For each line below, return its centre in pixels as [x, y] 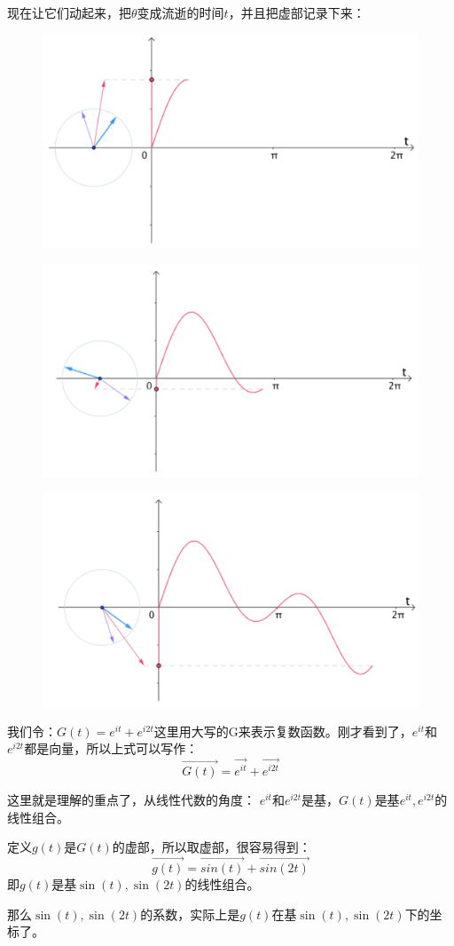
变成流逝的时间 [180, 12]
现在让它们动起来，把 [69, 12]
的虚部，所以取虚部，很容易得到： [211, 847]
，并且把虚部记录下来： [297, 12]
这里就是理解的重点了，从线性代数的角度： [131, 800]
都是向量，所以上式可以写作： [111, 748]
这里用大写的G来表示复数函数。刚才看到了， [283, 731]
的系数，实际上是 [190, 914]
